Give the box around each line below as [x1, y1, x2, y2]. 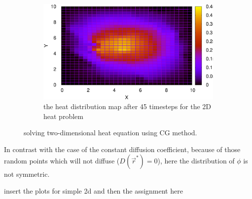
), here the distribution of [157, 156, 235, 166]
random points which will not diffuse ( [4, 156, 120, 166]
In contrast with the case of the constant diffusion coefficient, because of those [4, 144, 241, 154]
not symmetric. [4, 169, 50, 179]
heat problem [43, 111, 83, 121]
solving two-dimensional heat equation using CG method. [24, 127, 197, 138]
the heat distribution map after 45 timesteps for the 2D [43, 101, 212, 112]
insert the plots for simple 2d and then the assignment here [4, 186, 183, 196]
